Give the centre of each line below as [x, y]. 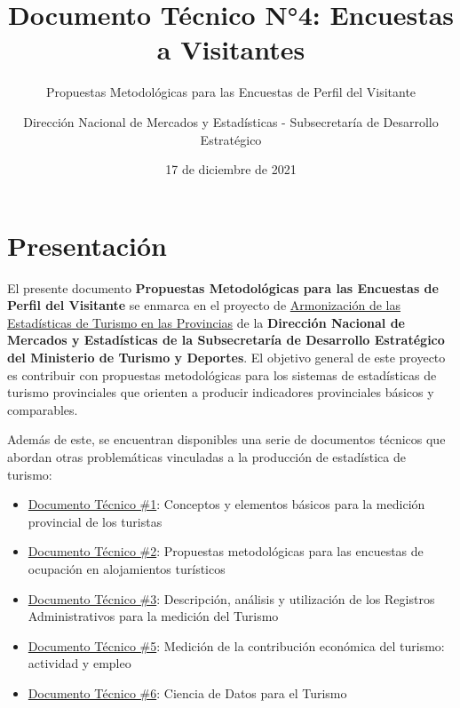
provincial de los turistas [95, 521]
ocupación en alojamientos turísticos [127, 568]
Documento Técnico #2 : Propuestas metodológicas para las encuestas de [226, 551]
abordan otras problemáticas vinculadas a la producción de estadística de [206, 456]
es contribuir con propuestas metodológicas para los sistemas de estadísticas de [222, 374]
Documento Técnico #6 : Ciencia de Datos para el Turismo [187, 692]
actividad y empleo [79, 663]
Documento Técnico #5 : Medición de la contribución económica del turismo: [236, 645]
